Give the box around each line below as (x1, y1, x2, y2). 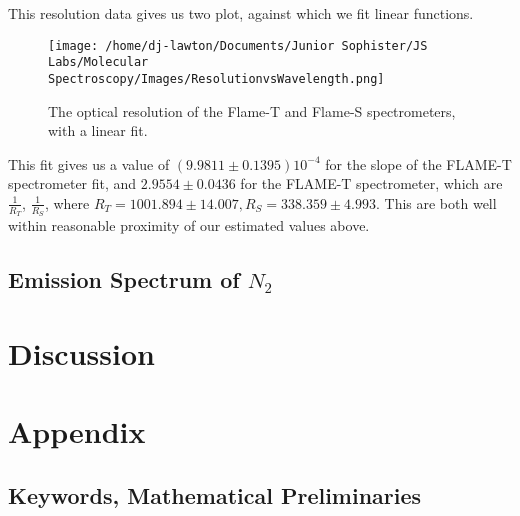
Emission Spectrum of (8, 264, 240, 295)
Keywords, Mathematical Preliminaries (8, 479, 422, 510)
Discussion (8, 332, 155, 373)
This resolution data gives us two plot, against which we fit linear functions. (8, 3, 474, 23)
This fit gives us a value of (8, 153, 170, 174)
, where (44, 192, 90, 213)
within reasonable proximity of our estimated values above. (8, 215, 370, 236)
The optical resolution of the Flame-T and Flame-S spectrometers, (48, 100, 456, 121)
